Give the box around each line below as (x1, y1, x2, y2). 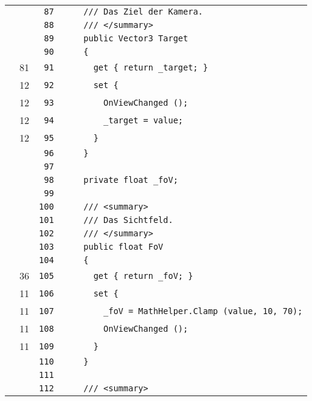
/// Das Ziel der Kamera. (83, 7, 203, 16)
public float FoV (83, 242, 164, 252)
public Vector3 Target (83, 33, 189, 43)
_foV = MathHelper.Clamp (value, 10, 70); (103, 306, 303, 316)
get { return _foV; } (93, 270, 193, 281)
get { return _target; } (93, 62, 208, 72)
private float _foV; (83, 175, 178, 185)
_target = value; (103, 115, 184, 125)
